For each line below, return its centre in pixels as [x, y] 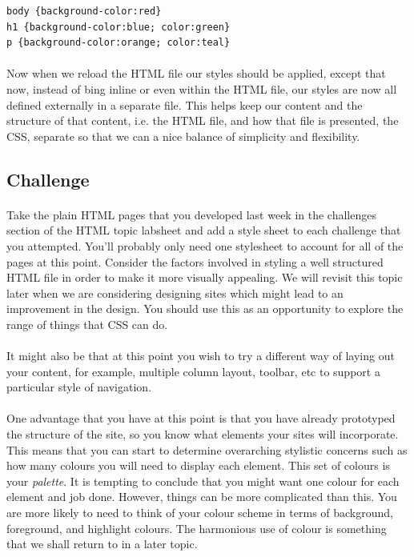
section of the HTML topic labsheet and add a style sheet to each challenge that [204, 230]
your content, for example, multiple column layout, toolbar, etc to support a [193, 371]
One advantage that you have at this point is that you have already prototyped [201, 418]
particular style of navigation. [79, 387]
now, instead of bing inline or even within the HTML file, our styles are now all [202, 88]
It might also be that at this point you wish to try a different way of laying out [201, 356]
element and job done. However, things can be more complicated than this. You [202, 497]
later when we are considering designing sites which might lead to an [175, 293]
